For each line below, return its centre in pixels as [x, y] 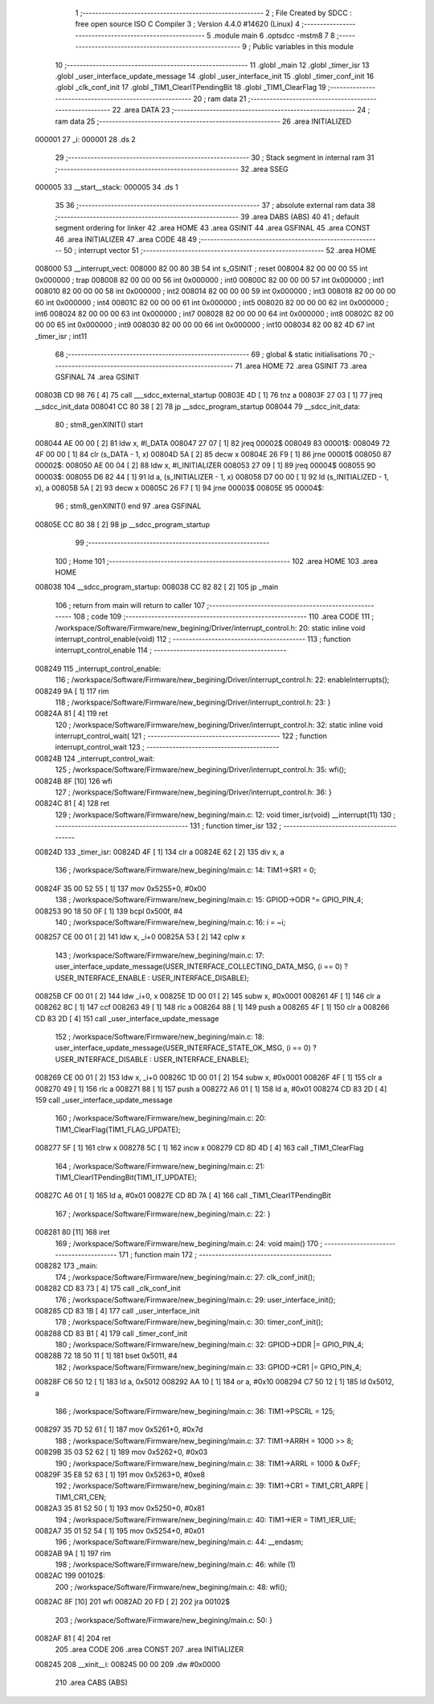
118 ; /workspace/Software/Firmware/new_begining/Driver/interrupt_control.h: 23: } [193, 702]
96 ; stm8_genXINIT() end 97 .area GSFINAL [128, 506]
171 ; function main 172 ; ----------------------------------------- [225, 1254]
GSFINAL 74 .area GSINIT [97, 377]
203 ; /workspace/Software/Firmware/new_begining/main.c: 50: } [164, 1620]
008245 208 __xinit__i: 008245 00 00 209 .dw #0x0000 [128, 1664]
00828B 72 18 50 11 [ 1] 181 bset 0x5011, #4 [106, 1356]
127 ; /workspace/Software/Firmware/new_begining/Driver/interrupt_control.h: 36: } [194, 792]
